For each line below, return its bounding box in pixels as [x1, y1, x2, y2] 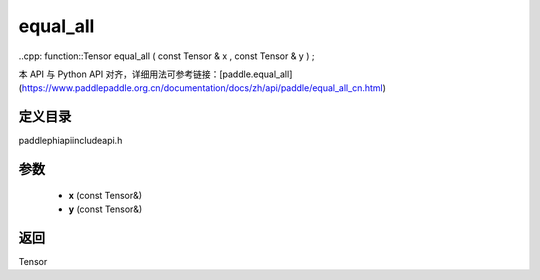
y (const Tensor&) [68, 203, 143, 215]
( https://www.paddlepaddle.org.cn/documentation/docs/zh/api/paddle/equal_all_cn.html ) [18, 82, 387, 94]
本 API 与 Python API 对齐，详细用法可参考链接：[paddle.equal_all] [18, 68, 293, 80]
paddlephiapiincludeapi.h [18, 135, 123, 147]
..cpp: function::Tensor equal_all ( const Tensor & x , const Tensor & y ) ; [18, 50, 315, 62]
